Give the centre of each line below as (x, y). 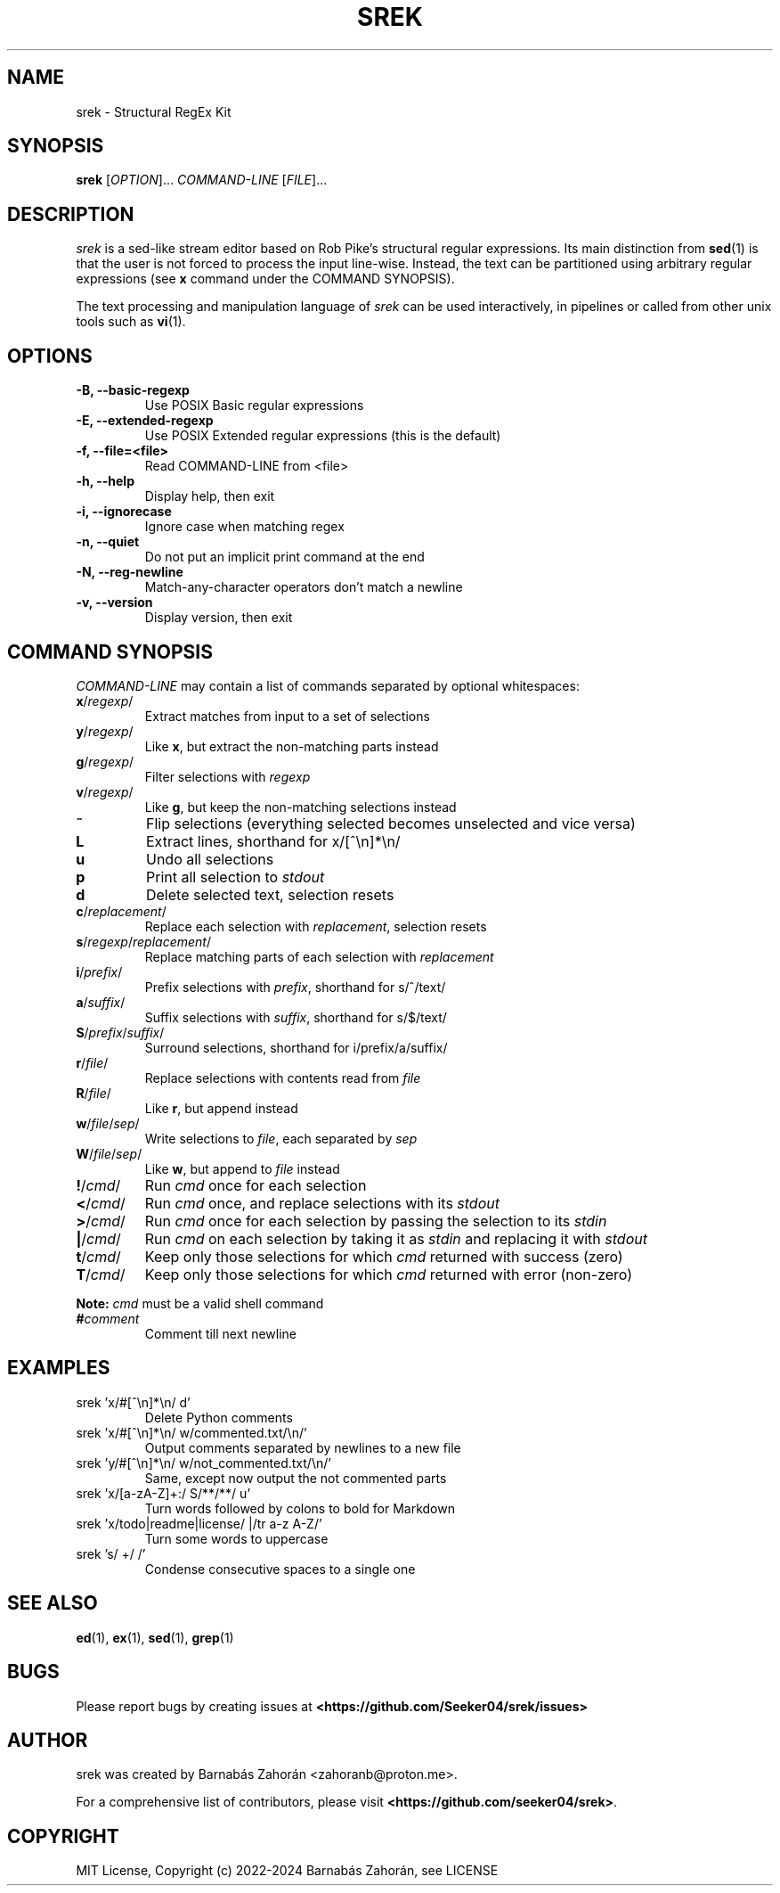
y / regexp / (105, 731)
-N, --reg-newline (130, 572)
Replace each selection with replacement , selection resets (316, 926)
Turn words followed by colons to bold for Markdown (300, 1508)
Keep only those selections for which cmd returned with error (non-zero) (389, 1274)
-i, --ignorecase (124, 512)
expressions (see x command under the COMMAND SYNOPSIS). (265, 279)
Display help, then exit (210, 496)
